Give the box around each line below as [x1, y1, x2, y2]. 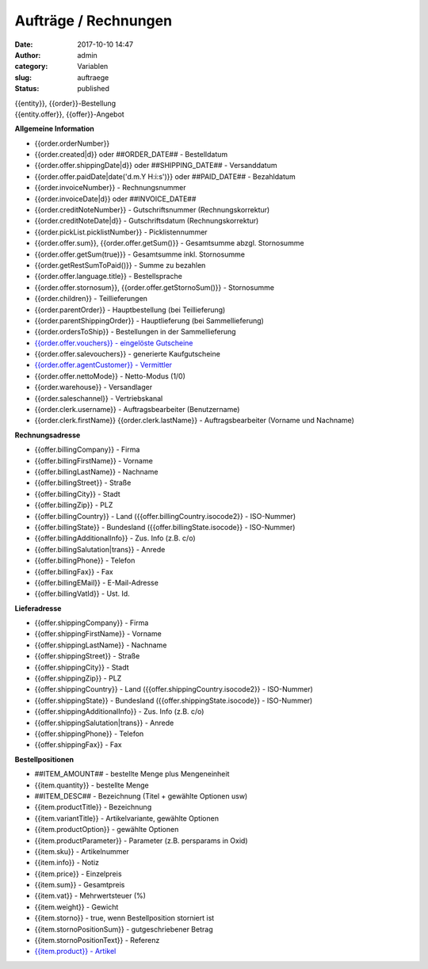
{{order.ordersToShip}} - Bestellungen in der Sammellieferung [34, 327, 237, 337]
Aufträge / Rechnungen [14, 12, 173, 29]
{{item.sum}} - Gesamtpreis [34, 880, 125, 890]
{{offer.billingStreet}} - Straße [34, 478, 132, 487]
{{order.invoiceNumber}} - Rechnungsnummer [34, 183, 186, 193]
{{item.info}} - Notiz [34, 858, 99, 868]
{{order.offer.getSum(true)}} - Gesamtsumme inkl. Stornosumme [34, 250, 246, 259]
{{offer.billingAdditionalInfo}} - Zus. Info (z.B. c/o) [34, 533, 196, 543]
